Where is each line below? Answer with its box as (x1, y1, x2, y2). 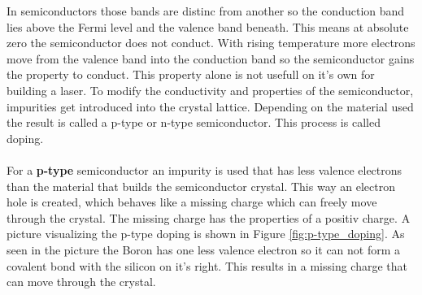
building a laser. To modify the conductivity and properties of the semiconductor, (7, 81, 414, 98)
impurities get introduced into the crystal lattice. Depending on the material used (7, 98, 414, 115)
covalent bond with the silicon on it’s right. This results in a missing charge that (7, 257, 407, 274)
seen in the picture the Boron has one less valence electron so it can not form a (7, 241, 401, 258)
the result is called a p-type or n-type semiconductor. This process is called (7, 114, 381, 131)
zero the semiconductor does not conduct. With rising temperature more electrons (7, 34, 415, 51)
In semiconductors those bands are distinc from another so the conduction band (7, 2, 405, 19)
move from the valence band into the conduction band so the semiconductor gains (7, 50, 415, 67)
